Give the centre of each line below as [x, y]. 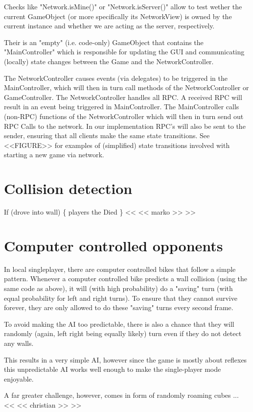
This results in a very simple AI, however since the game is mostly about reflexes [126, 359]
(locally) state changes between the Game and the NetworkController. [109, 61]
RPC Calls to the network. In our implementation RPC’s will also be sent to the [125, 126]
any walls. [19, 343]
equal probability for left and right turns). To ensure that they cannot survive [121, 298]
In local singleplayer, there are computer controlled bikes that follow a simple [120, 269]
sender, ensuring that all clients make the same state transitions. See [107, 135]
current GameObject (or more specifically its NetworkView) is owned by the [118, 16]
